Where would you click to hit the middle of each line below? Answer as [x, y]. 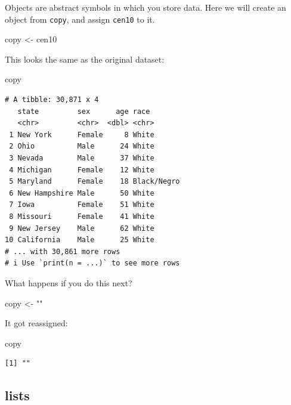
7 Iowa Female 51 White [82, 205]
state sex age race [84, 111]
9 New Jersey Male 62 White [82, 228]
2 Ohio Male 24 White [82, 146]
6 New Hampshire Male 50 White [82, 193]
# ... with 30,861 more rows [63, 251]
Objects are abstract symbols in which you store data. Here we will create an [145, 7]
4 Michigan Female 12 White [82, 170]
